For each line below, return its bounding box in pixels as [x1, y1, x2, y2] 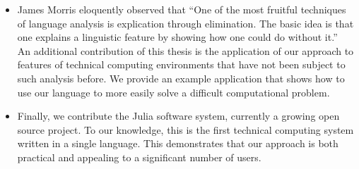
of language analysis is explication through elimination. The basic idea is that [17, 15, 354, 30]
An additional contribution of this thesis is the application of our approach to [17, 43, 354, 58]
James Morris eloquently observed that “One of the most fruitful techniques [17, 2, 346, 16]
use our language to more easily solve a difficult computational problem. [17, 84, 330, 99]
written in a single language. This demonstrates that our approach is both [17, 136, 339, 151]
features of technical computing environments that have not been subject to [17, 57, 346, 72]
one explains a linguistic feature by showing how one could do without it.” [17, 30, 338, 44]
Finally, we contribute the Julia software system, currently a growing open [17, 108, 340, 123]
